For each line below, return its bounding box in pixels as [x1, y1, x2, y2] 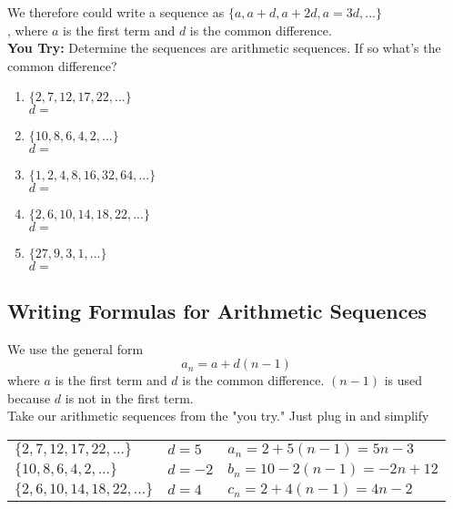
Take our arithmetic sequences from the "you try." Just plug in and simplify [7, 406, 429, 425]
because [7, 388, 51, 407]
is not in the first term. [65, 388, 194, 407]
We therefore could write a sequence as [7, 3, 225, 21]
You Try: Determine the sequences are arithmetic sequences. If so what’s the [7, 38, 441, 57]
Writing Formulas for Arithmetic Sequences [7, 296, 427, 324]
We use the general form [7, 339, 144, 358]
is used [384, 371, 423, 390]
